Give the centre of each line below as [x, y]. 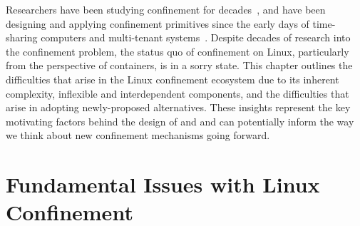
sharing [22, 37]
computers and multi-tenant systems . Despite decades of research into [196, 37]
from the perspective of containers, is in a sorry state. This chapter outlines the [179, 65]
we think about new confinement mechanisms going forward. [138, 135]
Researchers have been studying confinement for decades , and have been [166, 9]
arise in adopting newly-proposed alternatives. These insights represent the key [178, 107]
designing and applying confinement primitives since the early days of [158, 23]
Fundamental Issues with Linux [163, 184]
